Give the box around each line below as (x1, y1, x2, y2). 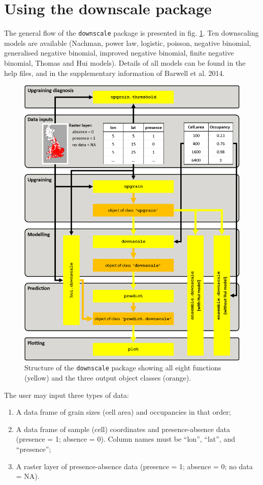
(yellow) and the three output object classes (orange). (24, 372, 191, 383)
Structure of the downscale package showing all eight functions (24, 362, 221, 373)
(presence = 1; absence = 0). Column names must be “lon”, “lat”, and (16, 434, 235, 444)
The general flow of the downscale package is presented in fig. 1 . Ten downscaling (4, 28, 259, 38)
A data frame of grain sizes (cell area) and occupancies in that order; (16, 407, 231, 417)
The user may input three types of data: (4, 389, 129, 400)
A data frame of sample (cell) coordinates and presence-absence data (16, 423, 230, 434)
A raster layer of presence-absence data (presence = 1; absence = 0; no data (16, 461, 253, 471)
